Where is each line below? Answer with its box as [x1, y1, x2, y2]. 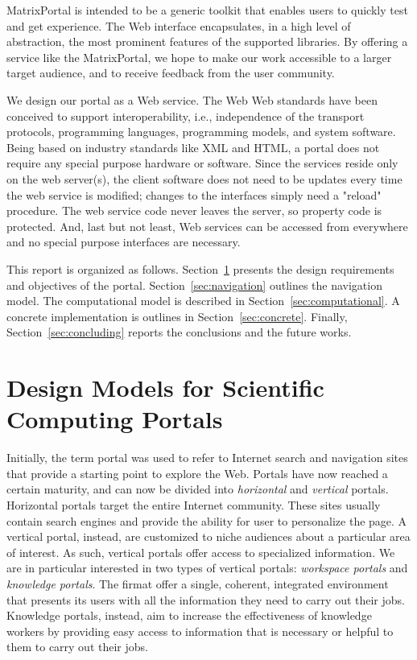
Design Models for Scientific [6, 371, 324, 404]
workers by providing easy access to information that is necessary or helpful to [6, 622, 394, 639]
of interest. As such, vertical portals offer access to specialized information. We [6, 543, 395, 560]
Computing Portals [6, 402, 223, 435]
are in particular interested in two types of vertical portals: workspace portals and [6, 559, 408, 576]
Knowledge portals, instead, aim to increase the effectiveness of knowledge [6, 607, 372, 624]
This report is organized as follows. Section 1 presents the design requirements [6, 260, 394, 277]
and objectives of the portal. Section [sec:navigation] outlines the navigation [6, 276, 382, 293]
